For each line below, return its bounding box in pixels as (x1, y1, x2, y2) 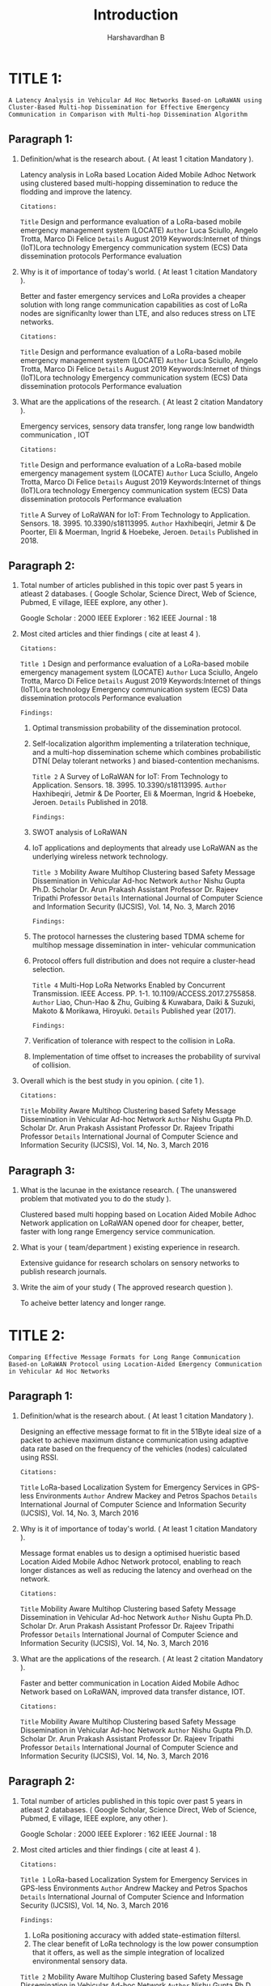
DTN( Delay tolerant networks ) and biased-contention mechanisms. (32, 756, 260, 766)
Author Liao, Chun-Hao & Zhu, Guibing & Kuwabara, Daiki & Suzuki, (32, 998, 256, 1008)
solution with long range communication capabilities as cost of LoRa (19, 300, 248, 309)
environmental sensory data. (32, 1956, 128, 1966)
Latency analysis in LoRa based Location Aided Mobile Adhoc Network (19, 169, 256, 179)
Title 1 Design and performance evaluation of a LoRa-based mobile (19, 658, 249, 669)
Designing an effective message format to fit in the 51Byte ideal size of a (19, 1426, 261, 1436)
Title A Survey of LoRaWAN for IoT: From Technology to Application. (19, 509, 251, 519)
